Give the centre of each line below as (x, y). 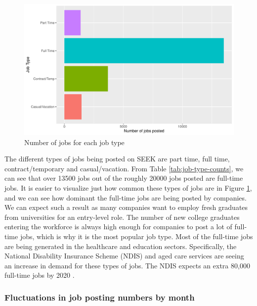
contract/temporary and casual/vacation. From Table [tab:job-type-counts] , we (124, 168)
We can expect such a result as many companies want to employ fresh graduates (126, 207)
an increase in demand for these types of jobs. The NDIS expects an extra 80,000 (127, 265)
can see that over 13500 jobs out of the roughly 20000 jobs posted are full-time (124, 178)
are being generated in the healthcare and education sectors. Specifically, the (121, 246)
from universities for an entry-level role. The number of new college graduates (122, 217)
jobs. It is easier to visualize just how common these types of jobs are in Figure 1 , (128, 187)
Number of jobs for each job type (74, 142)
